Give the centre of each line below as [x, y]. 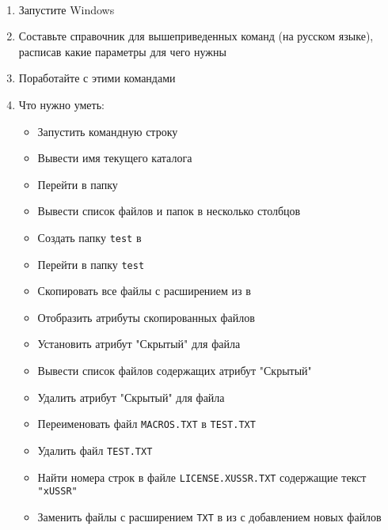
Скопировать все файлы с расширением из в [144, 291]
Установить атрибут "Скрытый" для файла [139, 344]
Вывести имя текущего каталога [115, 158]
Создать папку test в [89, 237]
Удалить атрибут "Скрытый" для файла [131, 397]
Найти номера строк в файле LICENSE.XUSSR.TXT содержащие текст [202, 477]
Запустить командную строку [108, 131]
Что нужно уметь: [61, 104]
